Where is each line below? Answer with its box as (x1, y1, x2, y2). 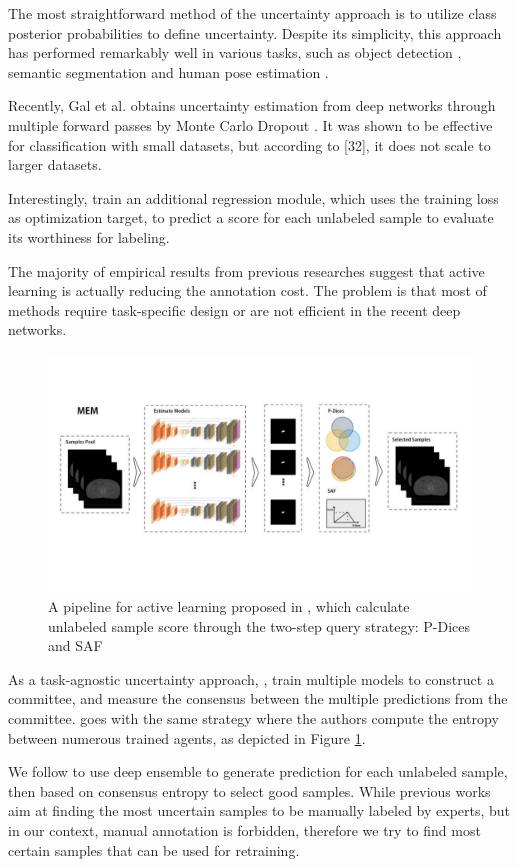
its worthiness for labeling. (8, 226, 170, 247)
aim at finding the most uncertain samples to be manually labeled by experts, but (8, 800, 511, 821)
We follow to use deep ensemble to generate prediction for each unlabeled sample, (8, 761, 508, 782)
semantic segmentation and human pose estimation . (8, 61, 329, 82)
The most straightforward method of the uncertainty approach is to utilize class (8, 3, 497, 23)
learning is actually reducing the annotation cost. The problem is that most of (8, 280, 487, 301)
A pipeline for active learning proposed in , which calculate (48, 596, 410, 616)
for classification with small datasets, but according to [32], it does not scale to (8, 134, 491, 155)
